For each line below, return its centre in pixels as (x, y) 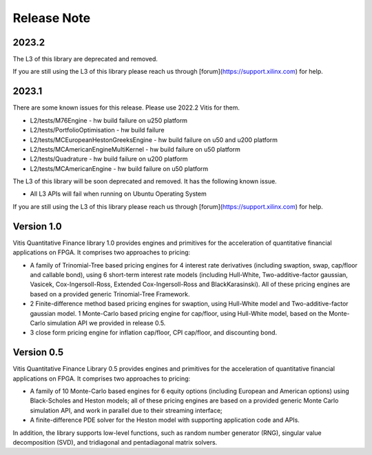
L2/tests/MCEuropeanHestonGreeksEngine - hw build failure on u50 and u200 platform (154, 140)
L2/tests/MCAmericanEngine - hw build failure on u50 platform (119, 168)
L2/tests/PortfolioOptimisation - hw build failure (97, 130)
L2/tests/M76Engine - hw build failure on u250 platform (109, 120)
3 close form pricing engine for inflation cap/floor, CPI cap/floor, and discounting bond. (154, 333)
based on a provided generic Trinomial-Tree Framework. (110, 294)
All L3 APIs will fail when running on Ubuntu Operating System (118, 194)
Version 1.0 (37, 226)
